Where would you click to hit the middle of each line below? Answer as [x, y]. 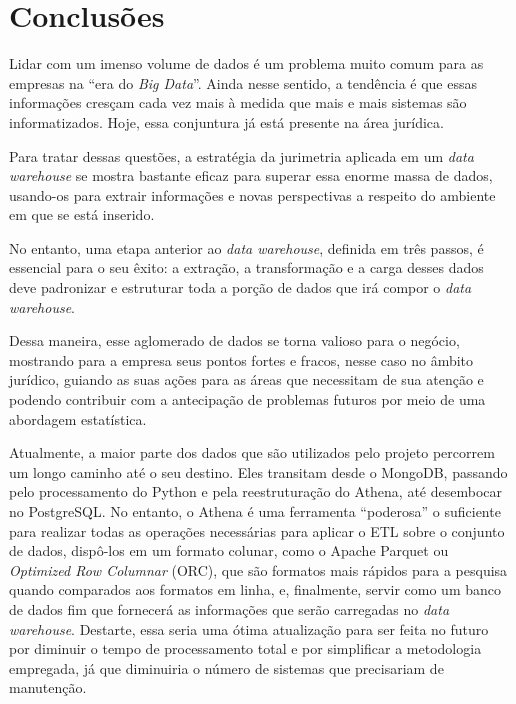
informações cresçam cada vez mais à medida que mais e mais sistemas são [238, 102]
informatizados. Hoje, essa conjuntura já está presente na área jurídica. [226, 121]
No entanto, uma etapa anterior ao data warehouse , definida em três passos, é [246, 247]
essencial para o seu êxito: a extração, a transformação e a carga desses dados [246, 267]
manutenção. [48, 687]
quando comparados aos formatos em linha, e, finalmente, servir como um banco [255, 589]
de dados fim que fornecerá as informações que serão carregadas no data [229, 608]
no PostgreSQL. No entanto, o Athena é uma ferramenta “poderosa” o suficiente [255, 511]
